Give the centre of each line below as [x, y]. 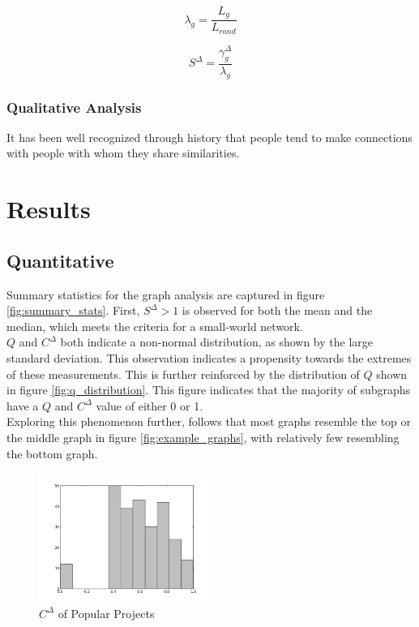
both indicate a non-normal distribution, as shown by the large [217, 342]
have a [23, 405]
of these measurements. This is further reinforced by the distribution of [183, 374]
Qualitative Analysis [74, 107]
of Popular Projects [106, 613]
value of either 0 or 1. [150, 405]
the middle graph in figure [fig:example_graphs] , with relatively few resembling [203, 437]
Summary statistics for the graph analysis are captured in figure [166, 294]
